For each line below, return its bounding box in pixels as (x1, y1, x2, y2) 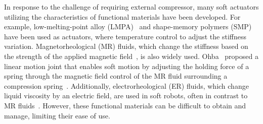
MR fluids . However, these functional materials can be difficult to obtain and (4, 100, 246, 110)
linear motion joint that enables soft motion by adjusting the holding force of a (4, 60, 249, 71)
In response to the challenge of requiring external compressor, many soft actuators (4, 2, 259, 12)
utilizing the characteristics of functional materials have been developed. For (4, 11, 241, 22)
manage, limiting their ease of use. (4, 110, 110, 120)
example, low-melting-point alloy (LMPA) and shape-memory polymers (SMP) (4, 21, 252, 32)
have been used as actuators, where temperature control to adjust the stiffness (4, 31, 247, 41)
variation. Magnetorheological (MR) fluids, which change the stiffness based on (4, 41, 248, 51)
